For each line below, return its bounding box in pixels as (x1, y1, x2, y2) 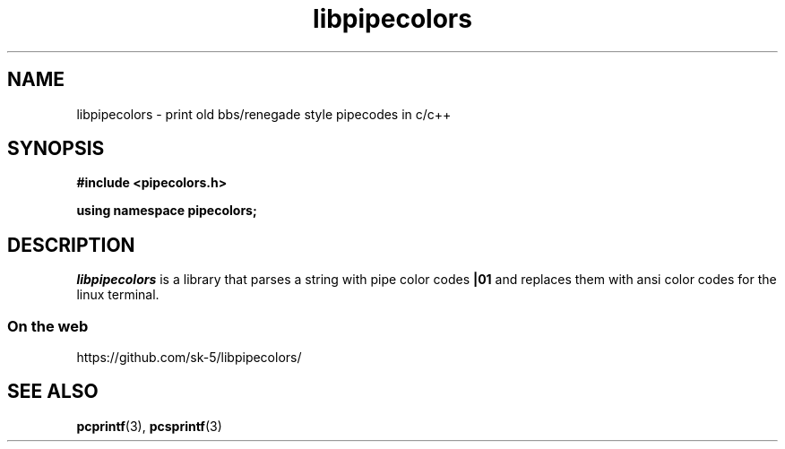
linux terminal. (76, 287, 160, 303)
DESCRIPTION (7, 233, 135, 256)
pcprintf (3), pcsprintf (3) (76, 418, 222, 434)
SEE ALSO (7, 380, 99, 403)
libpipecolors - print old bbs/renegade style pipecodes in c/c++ (76, 106, 452, 122)
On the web (7, 316, 89, 335)
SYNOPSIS (7, 137, 105, 160)
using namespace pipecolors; (76, 203, 257, 219)
